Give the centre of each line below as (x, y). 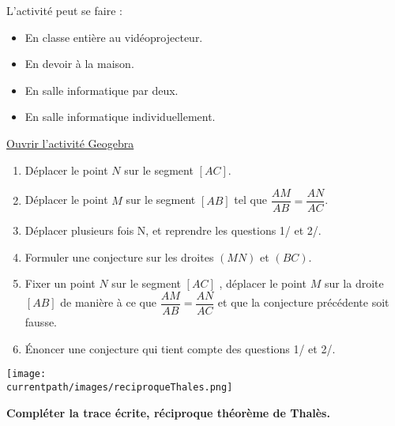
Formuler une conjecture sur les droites (119, 256)
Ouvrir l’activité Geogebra (70, 143)
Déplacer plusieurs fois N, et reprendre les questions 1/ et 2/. (173, 230)
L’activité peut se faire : (64, 10)
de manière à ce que (108, 302)
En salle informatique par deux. (102, 90)
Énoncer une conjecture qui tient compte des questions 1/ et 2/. (180, 348)
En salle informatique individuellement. (120, 117)
